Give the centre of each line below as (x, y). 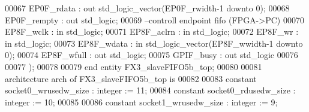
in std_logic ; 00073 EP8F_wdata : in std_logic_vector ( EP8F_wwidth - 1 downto (154, 43)
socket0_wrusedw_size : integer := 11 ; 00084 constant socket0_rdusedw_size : (150, 90)
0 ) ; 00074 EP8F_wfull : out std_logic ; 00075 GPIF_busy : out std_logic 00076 (151, 55)
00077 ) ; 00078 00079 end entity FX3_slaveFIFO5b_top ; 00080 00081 (133, 66)
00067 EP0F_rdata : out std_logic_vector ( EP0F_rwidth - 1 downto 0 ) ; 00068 (147, 8)
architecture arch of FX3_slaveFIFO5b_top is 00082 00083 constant (131, 78)
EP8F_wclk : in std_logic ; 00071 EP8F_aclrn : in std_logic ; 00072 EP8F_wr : (152, 31)
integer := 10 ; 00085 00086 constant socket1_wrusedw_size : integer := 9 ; (141, 102)
